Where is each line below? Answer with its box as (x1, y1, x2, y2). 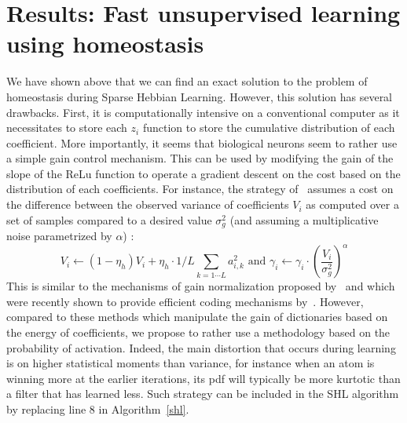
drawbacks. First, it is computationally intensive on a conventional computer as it (6, 104, 400, 120)
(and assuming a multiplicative (229, 211, 379, 228)
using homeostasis (6, 27, 204, 60)
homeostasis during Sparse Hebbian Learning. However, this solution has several (6, 88, 393, 104)
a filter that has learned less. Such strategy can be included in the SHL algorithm (6, 385, 399, 402)
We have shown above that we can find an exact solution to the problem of (6, 73, 368, 89)
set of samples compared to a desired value (6, 211, 212, 228)
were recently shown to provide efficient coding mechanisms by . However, (6, 293, 364, 309)
